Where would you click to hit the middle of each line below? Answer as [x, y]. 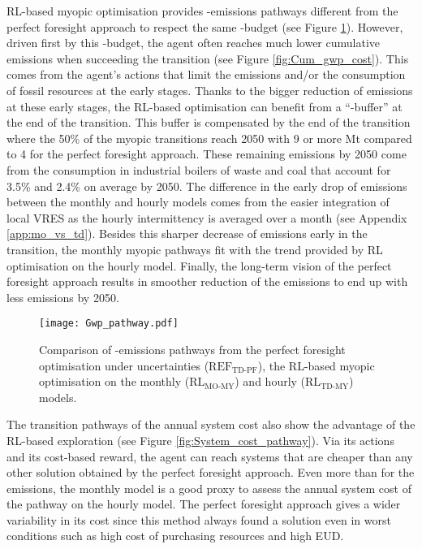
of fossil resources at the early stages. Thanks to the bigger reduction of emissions [210, 90]
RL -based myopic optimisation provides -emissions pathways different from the [202, 11]
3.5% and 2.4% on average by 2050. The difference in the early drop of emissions [207, 186]
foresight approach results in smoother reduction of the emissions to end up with [207, 281]
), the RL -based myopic [316, 365]
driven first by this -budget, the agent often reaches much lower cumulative [194, 43]
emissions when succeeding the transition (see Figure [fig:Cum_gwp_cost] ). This [208, 58]
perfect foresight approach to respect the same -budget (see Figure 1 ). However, [205, 26]
